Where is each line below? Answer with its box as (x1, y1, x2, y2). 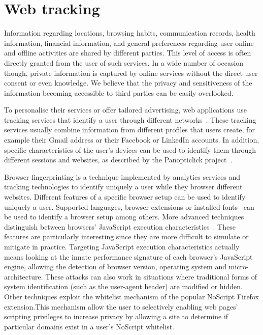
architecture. (4, 271, 43, 282)
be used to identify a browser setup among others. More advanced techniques (4, 211, 244, 222)
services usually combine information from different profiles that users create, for (4, 124, 255, 135)
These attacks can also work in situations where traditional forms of (45, 271, 257, 282)
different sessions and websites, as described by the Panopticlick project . (4, 154, 233, 165)
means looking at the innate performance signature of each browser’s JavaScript (4, 251, 253, 262)
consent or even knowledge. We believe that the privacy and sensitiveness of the (4, 77, 252, 88)
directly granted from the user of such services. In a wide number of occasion (4, 57, 244, 68)
